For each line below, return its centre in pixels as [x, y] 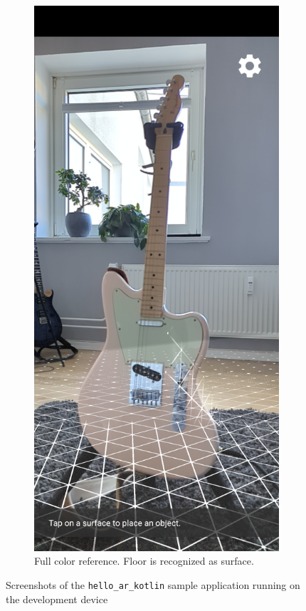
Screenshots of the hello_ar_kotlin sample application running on [153, 584]
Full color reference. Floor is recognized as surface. [144, 561]
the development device [57, 599]
